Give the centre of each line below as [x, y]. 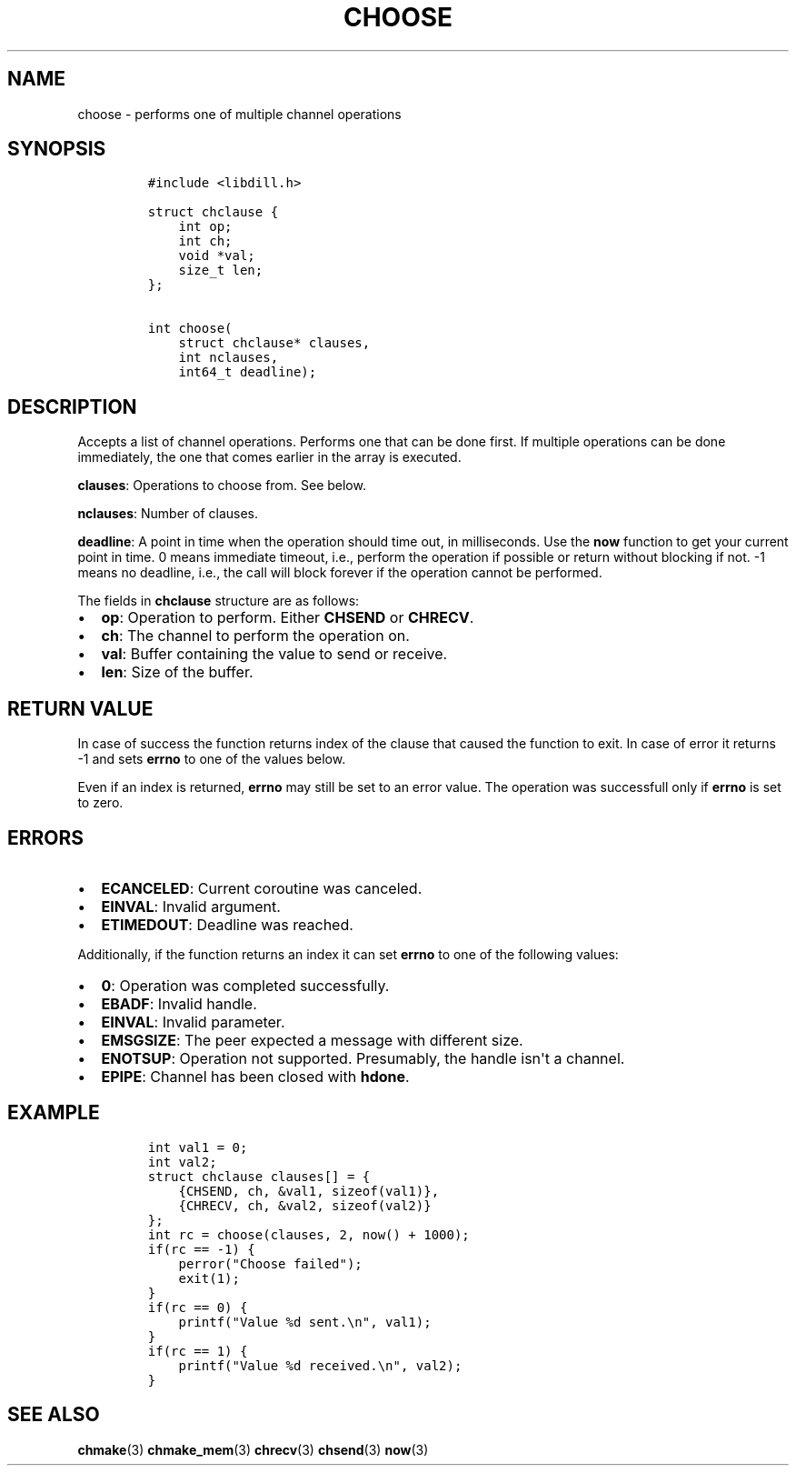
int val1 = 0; [198, 1147]
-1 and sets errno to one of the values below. [212, 759]
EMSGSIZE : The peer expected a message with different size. [312, 1040]
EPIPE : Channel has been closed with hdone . [255, 1076]
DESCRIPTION [72, 406]
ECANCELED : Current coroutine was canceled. [262, 888]
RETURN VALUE [80, 708]
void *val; [217, 256]
